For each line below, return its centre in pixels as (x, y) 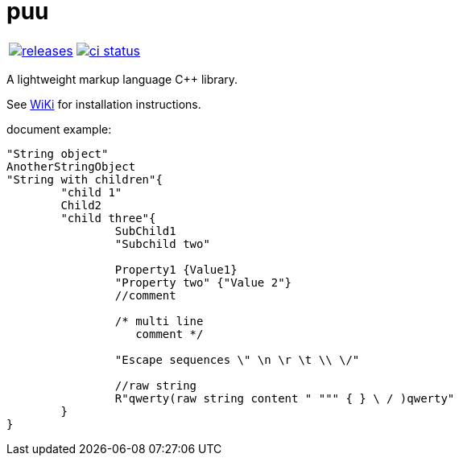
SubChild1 (145, 231)
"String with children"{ (85, 179)
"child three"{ (108, 218)
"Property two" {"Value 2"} (203, 282)
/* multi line (159, 321)
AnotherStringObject (71, 166)
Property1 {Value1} (176, 269)
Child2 (81, 205)
